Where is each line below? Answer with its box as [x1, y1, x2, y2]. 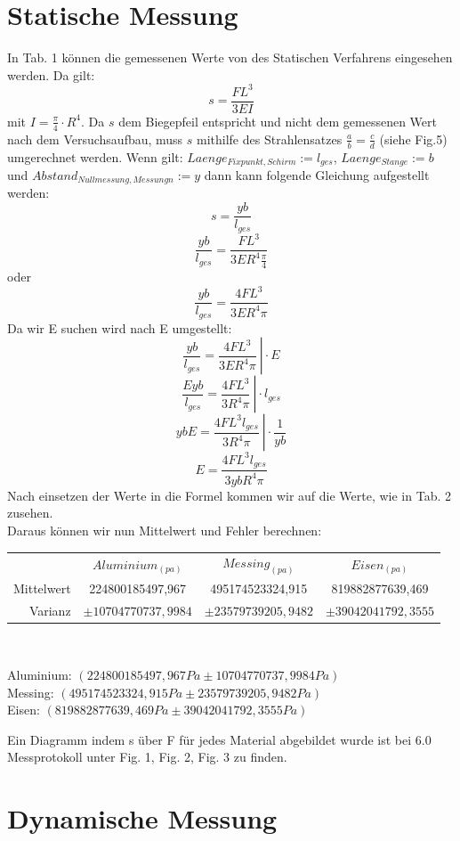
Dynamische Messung [7, 800, 278, 837]
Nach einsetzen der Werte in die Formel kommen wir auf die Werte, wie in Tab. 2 [7, 486, 451, 504]
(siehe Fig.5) [379, 129, 448, 148]
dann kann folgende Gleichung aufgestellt [204, 165, 430, 184]
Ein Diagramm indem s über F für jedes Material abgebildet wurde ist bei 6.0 [7, 730, 432, 748]
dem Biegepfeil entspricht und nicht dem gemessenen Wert [118, 111, 437, 130]
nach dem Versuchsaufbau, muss [7, 129, 183, 148]
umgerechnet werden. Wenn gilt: [7, 147, 183, 166]
